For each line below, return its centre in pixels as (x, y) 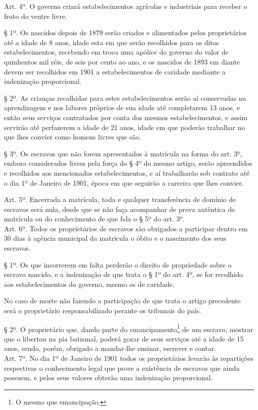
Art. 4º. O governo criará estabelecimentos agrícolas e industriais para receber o (126, 6)
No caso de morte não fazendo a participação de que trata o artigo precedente (123, 301)
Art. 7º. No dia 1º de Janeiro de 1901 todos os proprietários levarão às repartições (129, 358)
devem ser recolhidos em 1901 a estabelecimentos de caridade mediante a (115, 71)
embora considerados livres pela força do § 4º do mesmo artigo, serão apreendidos (128, 163)
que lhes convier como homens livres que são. (73, 137)
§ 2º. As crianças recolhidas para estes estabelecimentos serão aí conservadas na (125, 98)
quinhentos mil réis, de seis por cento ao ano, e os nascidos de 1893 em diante (122, 61)
